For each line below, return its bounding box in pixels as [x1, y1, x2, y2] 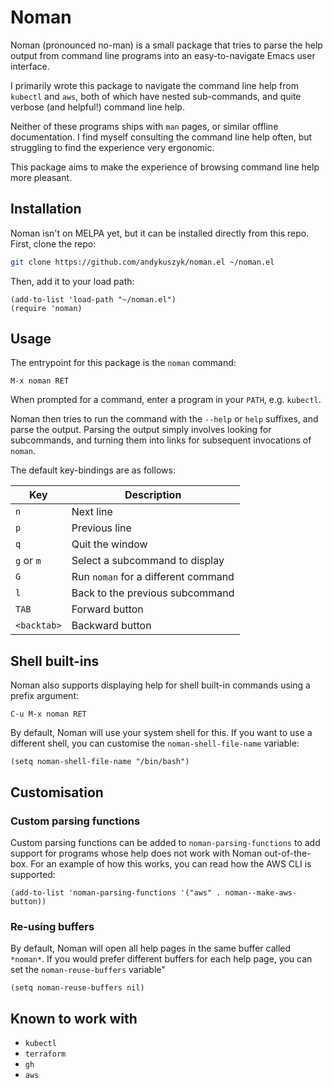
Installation [10, 201, 82, 218]
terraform [24, 1049, 67, 1060]
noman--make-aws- [224, 887, 298, 898]
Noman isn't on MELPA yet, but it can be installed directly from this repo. [10, 227, 310, 239]
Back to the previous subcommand [71, 586, 235, 600]
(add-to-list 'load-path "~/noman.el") [10, 294, 177, 305]
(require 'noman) [10, 303, 83, 313]
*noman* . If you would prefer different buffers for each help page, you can [10, 953, 313, 965]
